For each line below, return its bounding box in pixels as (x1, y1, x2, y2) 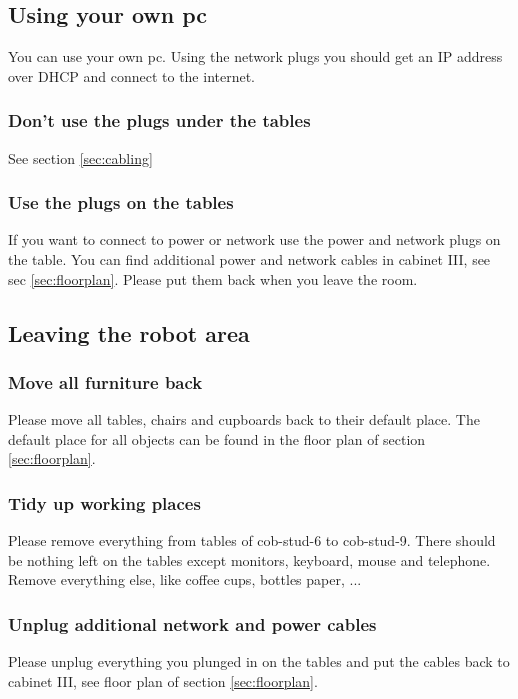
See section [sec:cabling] (8, 147, 153, 168)
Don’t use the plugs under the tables (8, 108, 311, 133)
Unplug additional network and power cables (8, 611, 377, 636)
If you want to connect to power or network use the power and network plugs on (8, 229, 501, 250)
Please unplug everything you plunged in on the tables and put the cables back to (8, 651, 510, 672)
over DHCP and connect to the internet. (8, 65, 256, 86)
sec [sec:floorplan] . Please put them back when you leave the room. (8, 268, 418, 289)
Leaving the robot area (8, 317, 250, 348)
